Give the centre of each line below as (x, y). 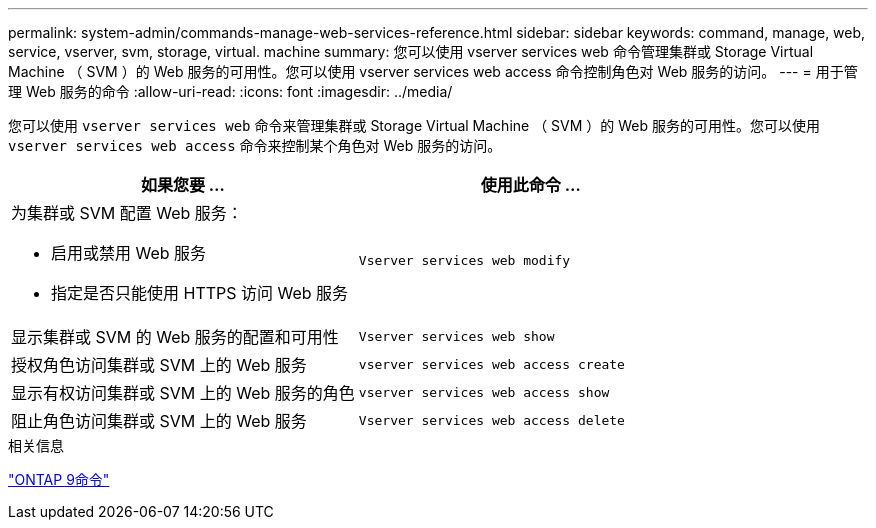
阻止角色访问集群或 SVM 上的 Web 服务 (159, 421)
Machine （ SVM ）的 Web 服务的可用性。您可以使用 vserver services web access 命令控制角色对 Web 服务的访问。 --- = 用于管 (433, 71)
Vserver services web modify (464, 260)
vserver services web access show (484, 392)
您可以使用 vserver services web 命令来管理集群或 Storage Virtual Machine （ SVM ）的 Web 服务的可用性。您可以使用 (414, 125)
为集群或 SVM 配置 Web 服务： (127, 213)
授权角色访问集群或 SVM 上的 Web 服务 (159, 365)
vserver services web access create (491, 364)
